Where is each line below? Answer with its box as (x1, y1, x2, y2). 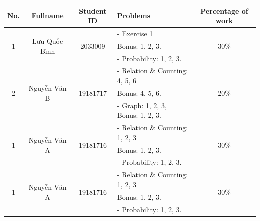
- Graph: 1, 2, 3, (117, 100, 167, 110)
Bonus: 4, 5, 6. (117, 87, 162, 98)
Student (79, 5, 107, 16)
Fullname (31, 10, 64, 21)
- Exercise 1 (117, 28, 153, 38)
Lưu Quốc (32, 35, 63, 46)
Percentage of (200, 5, 248, 16)
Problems (117, 10, 151, 21)
